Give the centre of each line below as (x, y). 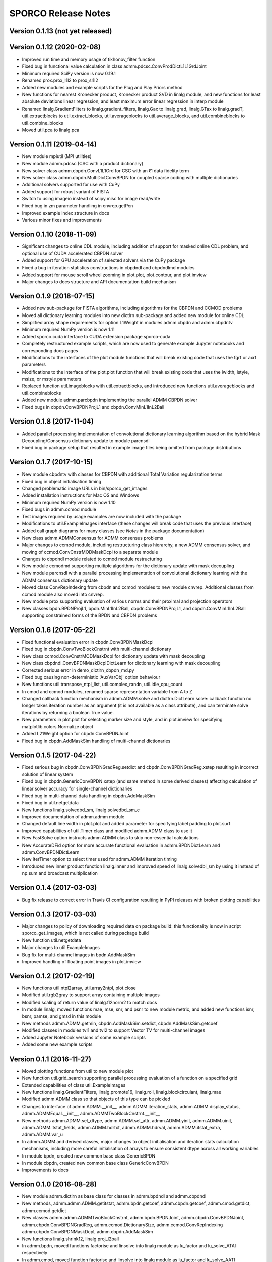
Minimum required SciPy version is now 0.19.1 (69, 73)
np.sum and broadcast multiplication (60, 873)
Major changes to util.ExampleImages (61, 948)
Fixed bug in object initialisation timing (62, 481)
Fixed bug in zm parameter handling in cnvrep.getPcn (78, 206)
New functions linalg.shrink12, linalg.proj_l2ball (71, 1239)
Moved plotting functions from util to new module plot (78, 1071)
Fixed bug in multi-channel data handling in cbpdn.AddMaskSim (88, 796)
